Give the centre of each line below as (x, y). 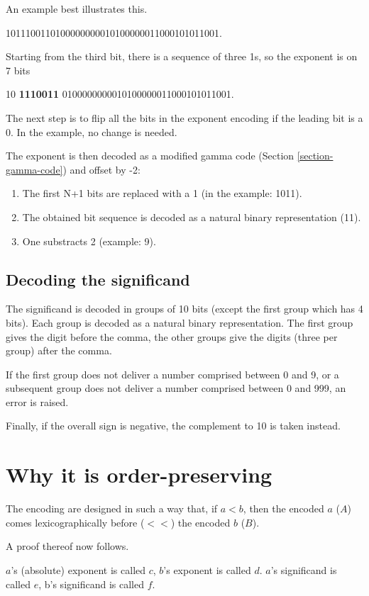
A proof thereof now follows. (67, 546)
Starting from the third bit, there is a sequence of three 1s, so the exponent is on (182, 56)
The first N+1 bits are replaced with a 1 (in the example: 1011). (162, 193)
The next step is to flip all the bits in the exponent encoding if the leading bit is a (184, 117)
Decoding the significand (98, 279)
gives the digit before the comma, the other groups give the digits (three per (172, 336)
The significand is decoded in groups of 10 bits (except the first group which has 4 (184, 309)
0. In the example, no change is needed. (92, 131)
